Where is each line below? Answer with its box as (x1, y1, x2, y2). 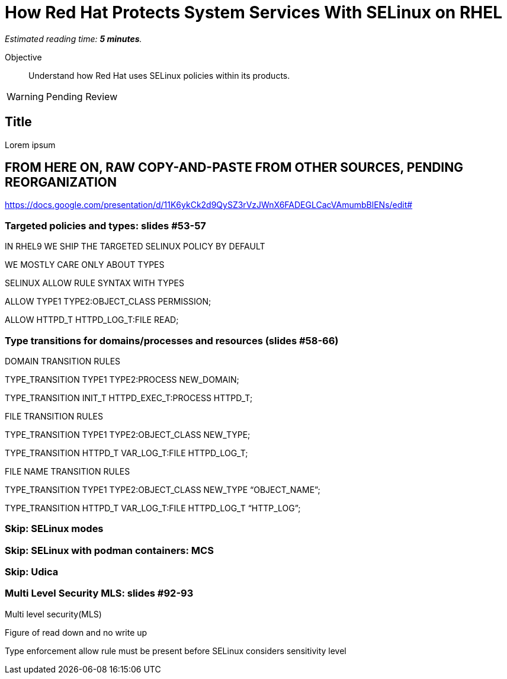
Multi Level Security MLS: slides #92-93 (5, 587, 194, 600)
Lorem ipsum (5, 139, 56, 150)
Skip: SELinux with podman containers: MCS (5, 544, 214, 556)
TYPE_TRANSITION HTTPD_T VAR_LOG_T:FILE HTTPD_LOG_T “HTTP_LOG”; (5, 502, 301, 513)
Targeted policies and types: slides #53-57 (5, 219, 206, 232)
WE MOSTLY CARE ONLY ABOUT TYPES (5, 260, 165, 270)
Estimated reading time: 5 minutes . (5, 33, 142, 44)
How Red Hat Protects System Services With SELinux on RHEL (5, 2, 503, 23)
